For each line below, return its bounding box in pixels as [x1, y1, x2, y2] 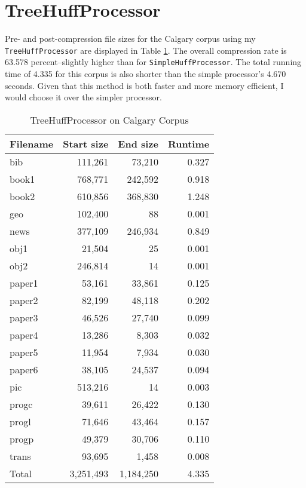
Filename [10, 136, 54, 151]
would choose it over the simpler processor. [5, 91, 162, 103]
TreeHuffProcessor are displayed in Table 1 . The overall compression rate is [5, 44, 287, 56]
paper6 [10, 362, 38, 376]
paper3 [10, 310, 38, 324]
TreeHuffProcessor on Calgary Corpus [30, 112, 189, 127]
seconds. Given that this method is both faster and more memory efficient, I [5, 79, 284, 91]
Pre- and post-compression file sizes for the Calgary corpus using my [5, 32, 256, 45]
